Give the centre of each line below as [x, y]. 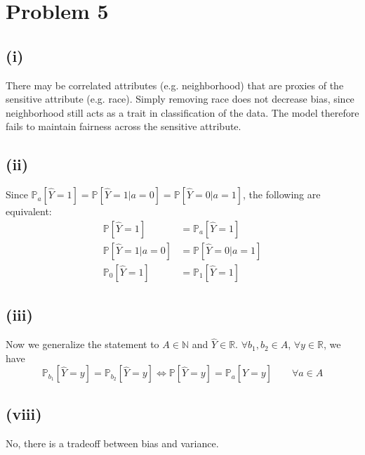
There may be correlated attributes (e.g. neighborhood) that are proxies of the [175, 85]
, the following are [282, 194]
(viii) [24, 413]
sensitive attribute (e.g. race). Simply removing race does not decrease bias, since [180, 99]
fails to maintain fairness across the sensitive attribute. [124, 126]
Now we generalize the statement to [82, 344]
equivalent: [29, 211]
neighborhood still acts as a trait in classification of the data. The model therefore [182, 112]
